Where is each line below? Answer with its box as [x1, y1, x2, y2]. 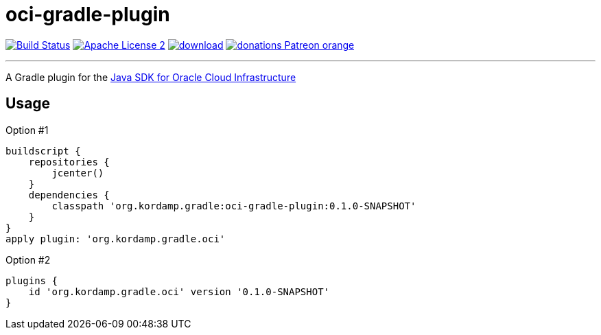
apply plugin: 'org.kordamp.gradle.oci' [5, 233, 226, 244]
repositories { [28, 156, 110, 167]
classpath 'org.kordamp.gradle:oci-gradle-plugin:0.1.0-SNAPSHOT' [51, 200, 416, 211]
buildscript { [5, 145, 81, 157]
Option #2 [5, 253, 51, 266]
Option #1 [5, 124, 49, 136]
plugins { [5, 275, 58, 286]
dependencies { [28, 189, 110, 200]
